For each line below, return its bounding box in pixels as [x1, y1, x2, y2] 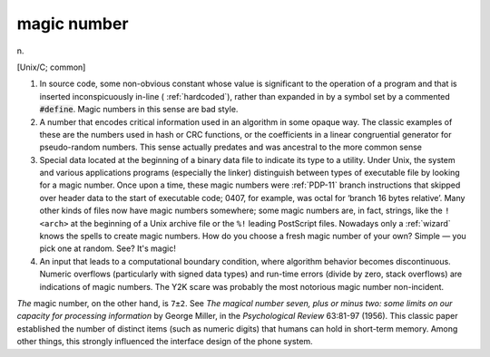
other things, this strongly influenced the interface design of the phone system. [16, 336, 313, 347]
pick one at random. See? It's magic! [39, 243, 176, 254]
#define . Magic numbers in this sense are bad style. [39, 104, 239, 115]
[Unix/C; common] [16, 62, 86, 72]
